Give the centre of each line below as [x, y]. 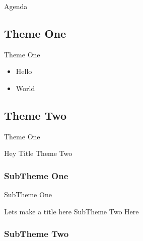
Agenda [16, 6]
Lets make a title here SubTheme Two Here [71, 211]
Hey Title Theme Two [38, 153]
